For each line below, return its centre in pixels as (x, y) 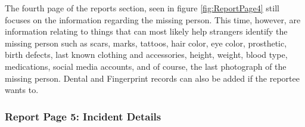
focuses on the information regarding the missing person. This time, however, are (153, 19)
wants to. (22, 90)
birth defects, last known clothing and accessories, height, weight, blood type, (146, 55)
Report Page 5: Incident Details (83, 116)
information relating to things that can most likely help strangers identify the (146, 31)
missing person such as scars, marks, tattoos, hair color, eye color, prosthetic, (146, 43)
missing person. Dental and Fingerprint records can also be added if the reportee (152, 78)
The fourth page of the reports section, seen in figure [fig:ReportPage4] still (142, 8)
